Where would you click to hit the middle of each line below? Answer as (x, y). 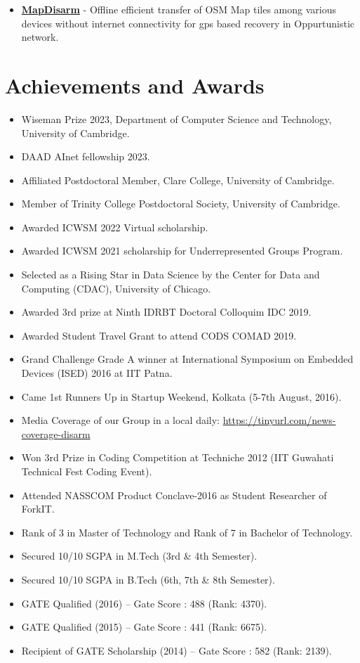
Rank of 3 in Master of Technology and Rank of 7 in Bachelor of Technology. (187, 532)
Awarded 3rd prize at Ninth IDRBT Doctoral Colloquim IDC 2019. (166, 312)
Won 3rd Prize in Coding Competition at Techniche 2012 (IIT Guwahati (178, 457)
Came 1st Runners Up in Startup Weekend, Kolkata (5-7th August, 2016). (181, 396)
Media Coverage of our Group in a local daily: (120, 420)
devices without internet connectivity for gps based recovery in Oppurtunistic (188, 23)
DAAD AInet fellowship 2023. (86, 156)
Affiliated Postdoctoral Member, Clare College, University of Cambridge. (178, 180)
